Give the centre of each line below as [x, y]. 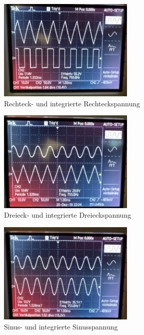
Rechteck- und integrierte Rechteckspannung [72, 103]
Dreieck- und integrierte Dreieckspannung [68, 215]
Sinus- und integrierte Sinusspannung [61, 326]
